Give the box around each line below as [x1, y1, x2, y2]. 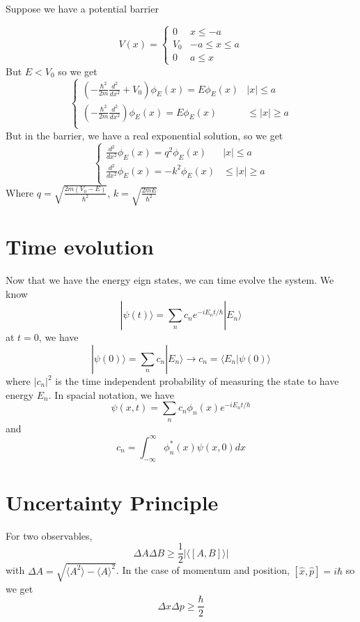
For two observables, [6, 528, 93, 543]
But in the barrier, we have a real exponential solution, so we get [6, 128, 283, 142]
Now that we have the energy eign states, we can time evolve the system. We [6, 273, 334, 287]
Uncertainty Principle [6, 487, 219, 516]
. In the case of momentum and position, [116, 563, 290, 577]
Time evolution [6, 232, 154, 261]
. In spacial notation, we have [48, 387, 174, 402]
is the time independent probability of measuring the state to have [55, 374, 339, 388]
